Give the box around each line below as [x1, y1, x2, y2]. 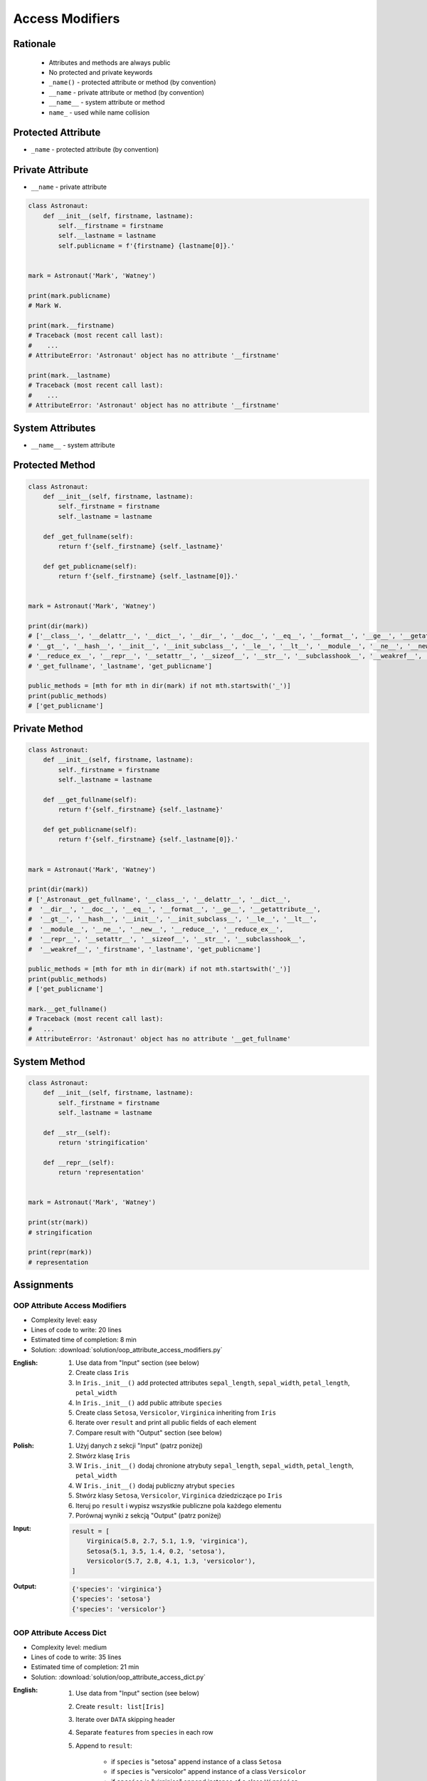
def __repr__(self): [43, 1158, 115, 1166]
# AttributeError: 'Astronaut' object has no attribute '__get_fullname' [28, 1035, 291, 1043]
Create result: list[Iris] [75, 1702, 165, 1710]
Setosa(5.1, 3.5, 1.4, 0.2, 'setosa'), [86, 1547, 226, 1555]
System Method [13, 1055, 85, 1068]
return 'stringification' [58, 1138, 149, 1147]
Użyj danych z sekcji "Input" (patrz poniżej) [75, 1441, 203, 1450]
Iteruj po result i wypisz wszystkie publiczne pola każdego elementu [75, 1501, 282, 1510]
